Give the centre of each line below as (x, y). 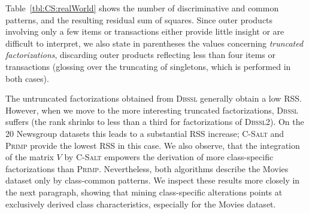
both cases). (27, 78)
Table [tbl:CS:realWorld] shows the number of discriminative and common (142, 8)
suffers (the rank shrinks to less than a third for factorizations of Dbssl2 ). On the (155, 122)
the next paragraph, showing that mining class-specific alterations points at (144, 192)
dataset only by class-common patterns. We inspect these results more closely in (153, 180)
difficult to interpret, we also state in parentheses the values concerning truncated (154, 43)
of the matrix (30, 157)
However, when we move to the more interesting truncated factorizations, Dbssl (152, 110)
